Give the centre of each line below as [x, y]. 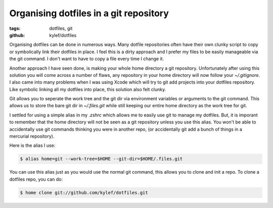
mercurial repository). [32, 136]
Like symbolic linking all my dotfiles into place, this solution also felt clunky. [88, 89]
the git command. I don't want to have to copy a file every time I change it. [87, 59]
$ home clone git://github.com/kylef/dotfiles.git [84, 193]
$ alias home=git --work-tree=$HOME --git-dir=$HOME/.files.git [101, 159]
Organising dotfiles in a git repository [89, 13]
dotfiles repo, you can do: [36, 179]
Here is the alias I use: [32, 145]
